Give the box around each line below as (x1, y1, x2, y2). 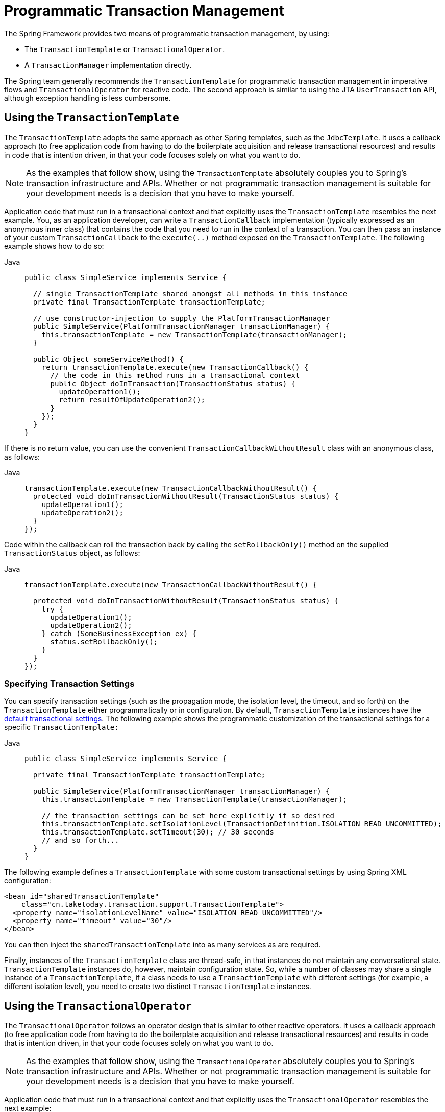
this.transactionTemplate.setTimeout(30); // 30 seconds (41, 828, 274, 837)
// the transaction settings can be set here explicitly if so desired (41, 812, 334, 820)
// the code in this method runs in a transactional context (50, 371, 300, 380)
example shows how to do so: (4, 241, 104, 250)
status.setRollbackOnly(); (50, 637, 158, 646)
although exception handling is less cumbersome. (4, 93, 171, 103)
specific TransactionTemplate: (4, 723, 119, 732)
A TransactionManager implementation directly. (24, 60, 192, 69)
